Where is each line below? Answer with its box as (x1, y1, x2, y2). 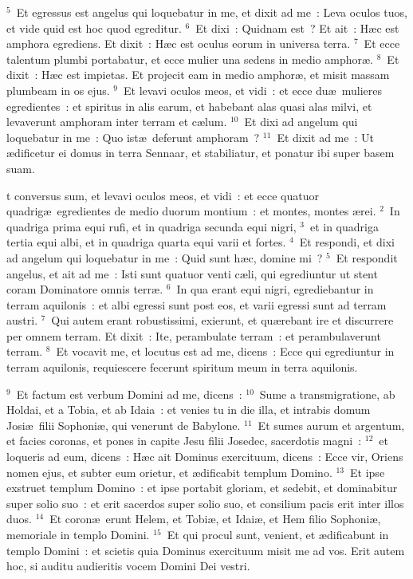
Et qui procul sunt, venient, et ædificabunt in (167, 526, 389, 542)
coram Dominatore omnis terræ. (6, 281, 163, 297)
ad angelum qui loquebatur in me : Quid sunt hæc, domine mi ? (6, 249, 323, 266)
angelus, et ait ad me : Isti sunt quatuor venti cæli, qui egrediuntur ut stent (6, 265, 378, 282)
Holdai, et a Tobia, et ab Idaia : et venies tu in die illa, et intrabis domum (6, 401, 371, 418)
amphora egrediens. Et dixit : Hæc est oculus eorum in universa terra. (6, 35, 351, 52)
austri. (6, 312, 38, 329)
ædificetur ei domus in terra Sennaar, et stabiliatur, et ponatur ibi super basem (6, 144, 395, 161)
